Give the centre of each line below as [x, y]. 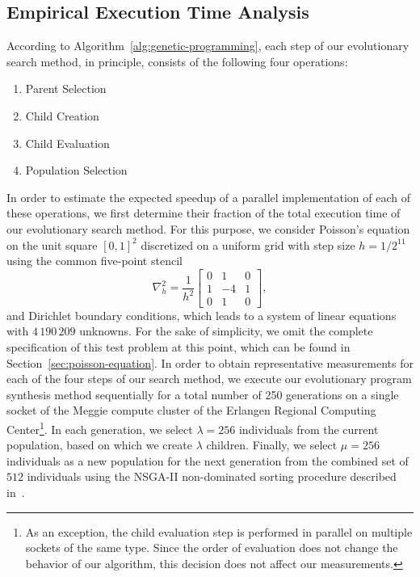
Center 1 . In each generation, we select [100, 427]
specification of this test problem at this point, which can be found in [178, 347]
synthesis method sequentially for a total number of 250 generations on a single [203, 394]
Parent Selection [66, 88]
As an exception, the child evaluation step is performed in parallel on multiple [219, 531]
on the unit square [52, 244]
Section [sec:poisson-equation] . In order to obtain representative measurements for [210, 362]
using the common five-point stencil [94, 261]
